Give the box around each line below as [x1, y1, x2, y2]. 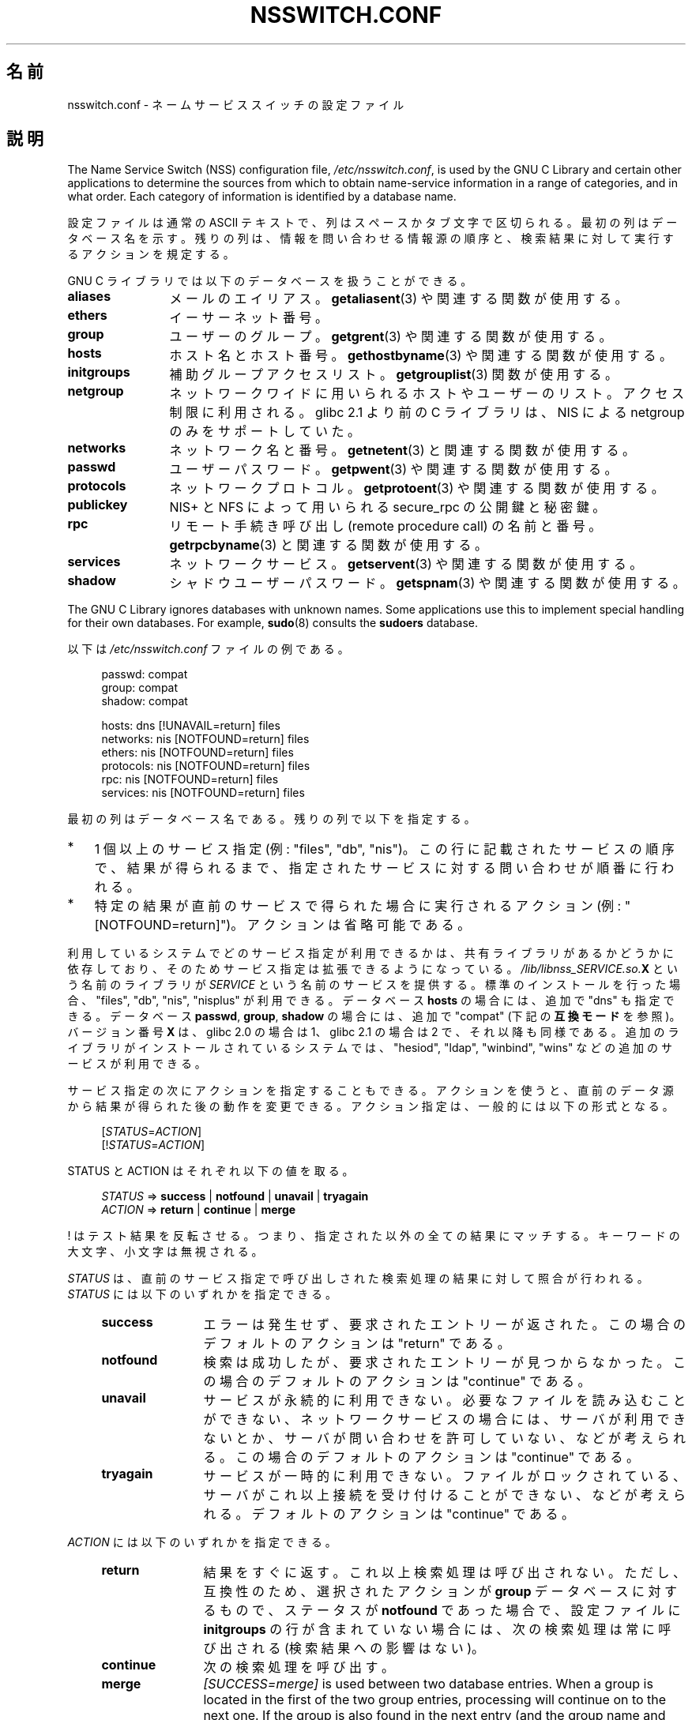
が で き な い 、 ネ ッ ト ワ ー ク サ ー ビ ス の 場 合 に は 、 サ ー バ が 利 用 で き [203, 1411, 686, 1428]
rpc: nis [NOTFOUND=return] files [101, 772, 279, 787]
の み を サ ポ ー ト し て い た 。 [169, 423, 360, 440]
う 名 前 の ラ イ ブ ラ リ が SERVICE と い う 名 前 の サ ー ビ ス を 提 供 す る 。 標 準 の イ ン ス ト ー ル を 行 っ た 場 [67, 978, 681, 992]
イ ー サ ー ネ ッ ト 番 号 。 [169, 310, 328, 326]
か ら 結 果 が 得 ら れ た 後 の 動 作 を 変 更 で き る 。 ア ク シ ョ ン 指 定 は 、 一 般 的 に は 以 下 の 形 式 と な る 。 [67, 1099, 674, 1113]
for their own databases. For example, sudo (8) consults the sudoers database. [67, 616, 478, 630]
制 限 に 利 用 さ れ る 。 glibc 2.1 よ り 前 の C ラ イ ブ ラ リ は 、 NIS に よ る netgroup [169, 404, 685, 421]
